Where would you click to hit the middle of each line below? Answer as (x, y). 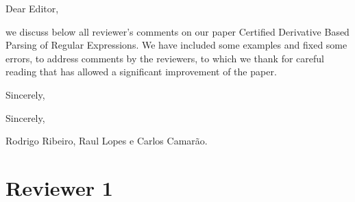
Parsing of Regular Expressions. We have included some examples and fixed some (176, 45)
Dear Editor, (32, 8)
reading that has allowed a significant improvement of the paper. (141, 72)
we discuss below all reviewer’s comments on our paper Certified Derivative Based (177, 31)
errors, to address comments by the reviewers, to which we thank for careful (165, 58)
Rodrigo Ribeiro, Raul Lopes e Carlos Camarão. (107, 141)
